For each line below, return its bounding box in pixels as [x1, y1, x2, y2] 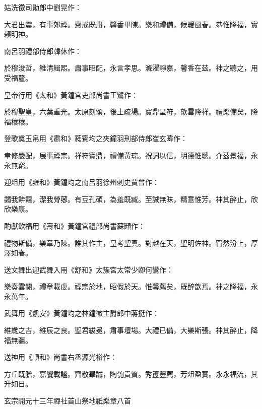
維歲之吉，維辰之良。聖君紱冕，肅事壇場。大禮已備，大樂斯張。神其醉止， [4, 325, 251, 335]
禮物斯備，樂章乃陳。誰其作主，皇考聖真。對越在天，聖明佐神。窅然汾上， [4, 237, 251, 248]
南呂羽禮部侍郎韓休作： [4, 45, 82, 56]
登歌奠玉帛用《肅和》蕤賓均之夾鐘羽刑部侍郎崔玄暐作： [4, 133, 187, 144]
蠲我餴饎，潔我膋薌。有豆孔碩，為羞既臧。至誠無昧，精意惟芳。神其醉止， [4, 193, 251, 204]
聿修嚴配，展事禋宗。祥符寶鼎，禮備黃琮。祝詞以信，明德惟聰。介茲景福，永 [4, 150, 258, 160]
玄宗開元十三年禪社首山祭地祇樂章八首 [4, 395, 131, 406]
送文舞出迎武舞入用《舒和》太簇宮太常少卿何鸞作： [4, 264, 173, 275]
